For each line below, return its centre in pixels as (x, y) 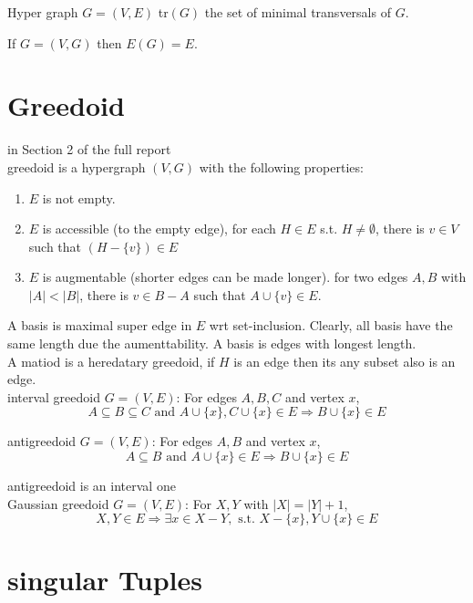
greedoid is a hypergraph (77, 166)
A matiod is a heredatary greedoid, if (111, 361)
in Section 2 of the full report (89, 149)
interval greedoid (54, 396)
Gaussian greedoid (58, 503)
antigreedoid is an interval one (92, 486)
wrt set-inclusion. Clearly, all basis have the (331, 325)
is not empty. (79, 198)
